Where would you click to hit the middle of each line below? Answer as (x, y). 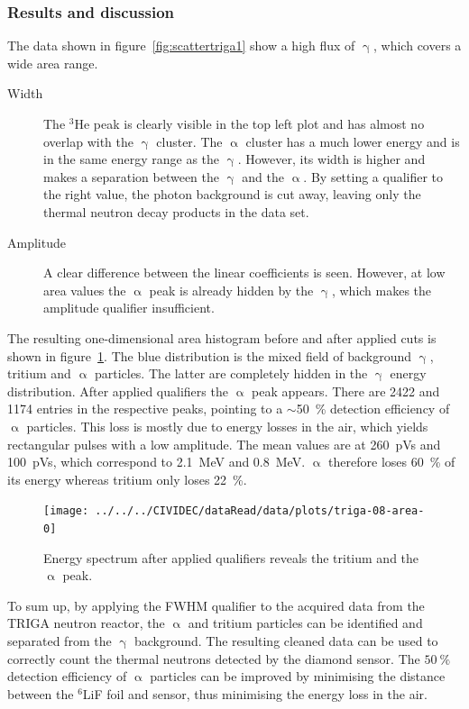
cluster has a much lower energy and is (353, 141)
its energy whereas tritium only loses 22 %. (127, 479)
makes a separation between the (131, 176)
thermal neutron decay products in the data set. (176, 211)
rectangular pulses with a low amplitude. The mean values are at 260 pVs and (224, 444)
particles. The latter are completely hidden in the (231, 373)
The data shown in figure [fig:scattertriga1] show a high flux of (181, 45)
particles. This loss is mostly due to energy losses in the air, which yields (227, 426)
